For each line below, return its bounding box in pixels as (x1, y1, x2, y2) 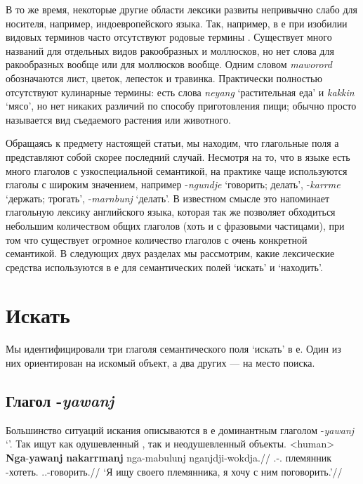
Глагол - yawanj (6, 389, 114, 411)
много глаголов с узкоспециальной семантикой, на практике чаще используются (6, 163, 348, 178)
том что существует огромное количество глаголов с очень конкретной (6, 232, 308, 247)
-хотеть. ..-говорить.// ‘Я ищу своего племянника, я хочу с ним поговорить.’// (6, 464, 343, 478)
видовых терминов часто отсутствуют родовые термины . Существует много (6, 30, 332, 44)
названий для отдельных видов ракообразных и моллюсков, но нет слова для (6, 43, 334, 58)
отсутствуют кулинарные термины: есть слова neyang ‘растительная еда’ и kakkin (6, 84, 355, 99)
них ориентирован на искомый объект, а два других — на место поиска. (6, 355, 315, 369)
